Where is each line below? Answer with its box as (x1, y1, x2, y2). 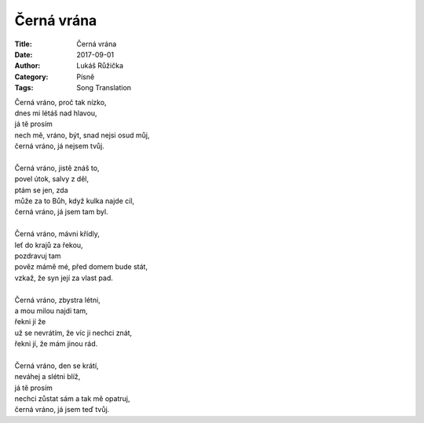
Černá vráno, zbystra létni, (14, 295, 101, 304)
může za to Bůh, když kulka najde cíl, (14, 196, 135, 206)
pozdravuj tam (14, 251, 62, 261)
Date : (14, 49, 33, 59)
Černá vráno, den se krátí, (14, 361, 99, 370)
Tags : (14, 83, 34, 93)
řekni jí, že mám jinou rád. (14, 339, 98, 348)
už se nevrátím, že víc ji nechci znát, (14, 328, 133, 337)
